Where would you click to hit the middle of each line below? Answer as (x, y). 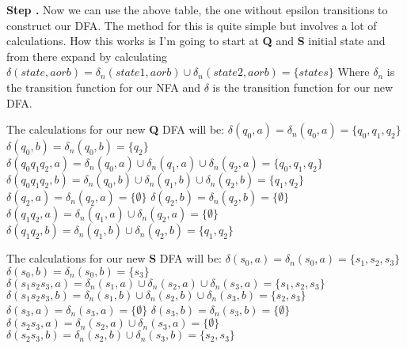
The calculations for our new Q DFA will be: (116, 129)
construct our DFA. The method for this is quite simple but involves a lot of (192, 25)
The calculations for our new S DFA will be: (114, 258)
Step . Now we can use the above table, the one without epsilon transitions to (197, 9)
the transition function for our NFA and (104, 87)
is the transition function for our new (303, 87)
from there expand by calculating (87, 56)
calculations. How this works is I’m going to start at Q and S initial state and (196, 41)
